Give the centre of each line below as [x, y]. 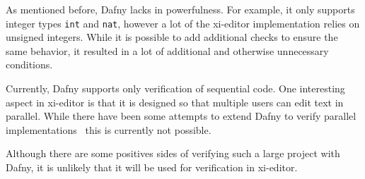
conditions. [29, 64]
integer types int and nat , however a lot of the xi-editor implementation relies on [183, 23]
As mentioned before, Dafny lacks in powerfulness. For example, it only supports [180, 9]
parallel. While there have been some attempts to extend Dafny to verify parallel [181, 116]
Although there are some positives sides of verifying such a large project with [173, 153]
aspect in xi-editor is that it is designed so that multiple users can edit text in [175, 102]
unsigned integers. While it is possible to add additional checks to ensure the [172, 37]
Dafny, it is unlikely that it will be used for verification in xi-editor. [152, 167]
